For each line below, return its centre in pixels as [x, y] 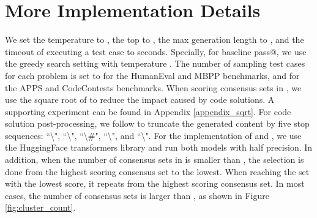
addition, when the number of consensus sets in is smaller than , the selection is [155, 160]
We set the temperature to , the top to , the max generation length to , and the [155, 39]
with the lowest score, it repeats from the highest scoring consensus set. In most [155, 183]
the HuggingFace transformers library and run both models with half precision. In [159, 147]
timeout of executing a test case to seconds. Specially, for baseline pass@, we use [156, 51]
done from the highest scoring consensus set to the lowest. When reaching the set [157, 171]
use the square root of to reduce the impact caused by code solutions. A [140, 100]
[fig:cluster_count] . [40, 207]
